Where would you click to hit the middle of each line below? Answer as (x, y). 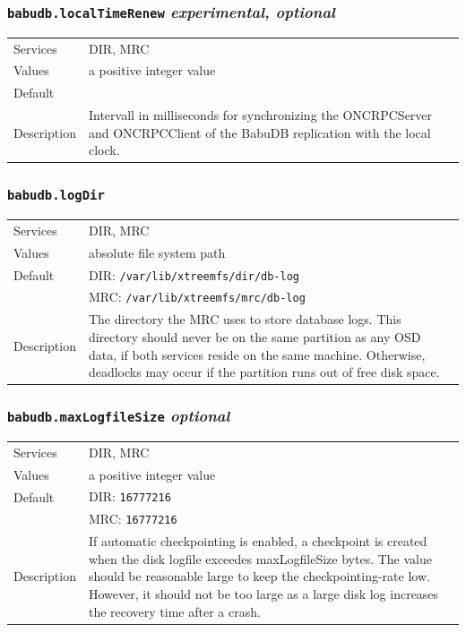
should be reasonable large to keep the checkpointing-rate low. (259, 576)
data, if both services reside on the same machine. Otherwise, (257, 354)
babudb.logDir (56, 196)
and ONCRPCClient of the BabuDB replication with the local (259, 132)
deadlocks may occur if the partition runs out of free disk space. (264, 372)
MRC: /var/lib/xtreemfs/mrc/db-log (197, 297)
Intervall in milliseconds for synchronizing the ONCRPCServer (260, 115)
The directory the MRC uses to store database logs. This (245, 319)
